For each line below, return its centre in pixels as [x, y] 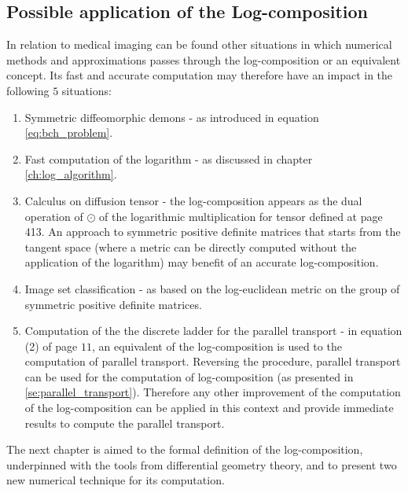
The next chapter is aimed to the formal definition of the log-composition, [185, 449]
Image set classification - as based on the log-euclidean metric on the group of [212, 288]
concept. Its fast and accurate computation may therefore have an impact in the [200, 75]
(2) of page [51, 346]
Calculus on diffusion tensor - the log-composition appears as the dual [193, 200]
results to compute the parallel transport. [125, 423]
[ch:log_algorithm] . [71, 174]
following [28, 90]
